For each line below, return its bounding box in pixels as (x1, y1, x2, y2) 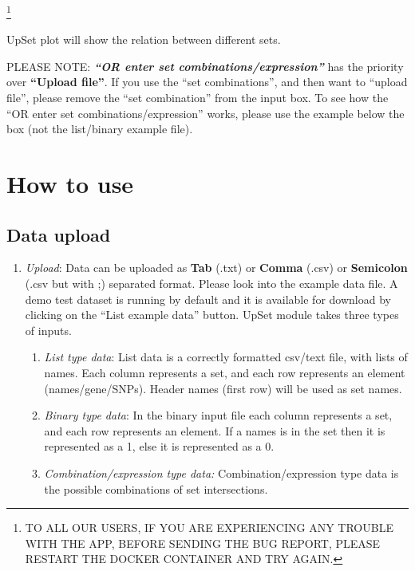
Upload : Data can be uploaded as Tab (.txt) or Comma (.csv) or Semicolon (25, 259, 408, 276)
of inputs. (25, 321, 72, 338)
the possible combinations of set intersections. (44, 480, 268, 497)
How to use (6, 167, 134, 199)
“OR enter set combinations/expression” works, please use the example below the (6, 104, 405, 121)
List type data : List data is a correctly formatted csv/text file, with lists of (44, 349, 408, 365)
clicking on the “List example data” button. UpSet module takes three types (25, 306, 399, 323)
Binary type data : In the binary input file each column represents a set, (44, 407, 393, 423)
